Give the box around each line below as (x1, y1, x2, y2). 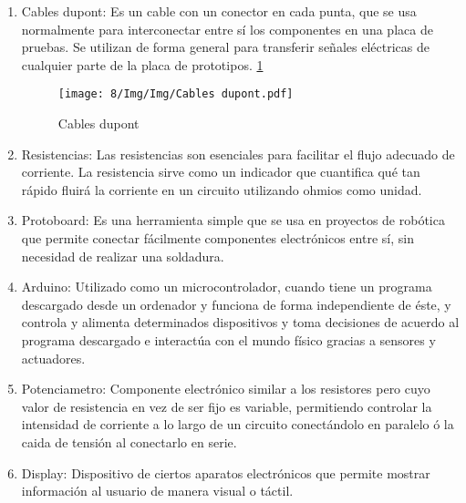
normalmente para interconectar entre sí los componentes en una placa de (21, 19, 433, 38)
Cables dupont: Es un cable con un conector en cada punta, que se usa (21, 2, 417, 20)
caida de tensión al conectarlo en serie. (21, 432, 237, 451)
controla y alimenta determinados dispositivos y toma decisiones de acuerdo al (21, 313, 460, 332)
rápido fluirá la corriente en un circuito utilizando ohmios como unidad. (21, 180, 422, 199)
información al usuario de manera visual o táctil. (21, 481, 294, 500)
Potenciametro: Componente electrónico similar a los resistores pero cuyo (21, 379, 430, 398)
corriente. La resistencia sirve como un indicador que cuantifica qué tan (21, 162, 420, 181)
